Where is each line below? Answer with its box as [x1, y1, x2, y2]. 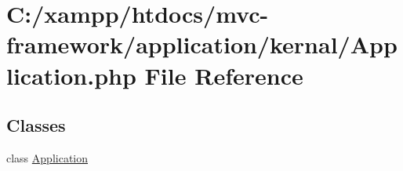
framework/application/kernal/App [6, 28, 398, 60]
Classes [6, 113, 66, 137]
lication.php [6, 59, 136, 91]
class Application [6, 149, 89, 166]
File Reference [144, 59, 303, 91]
